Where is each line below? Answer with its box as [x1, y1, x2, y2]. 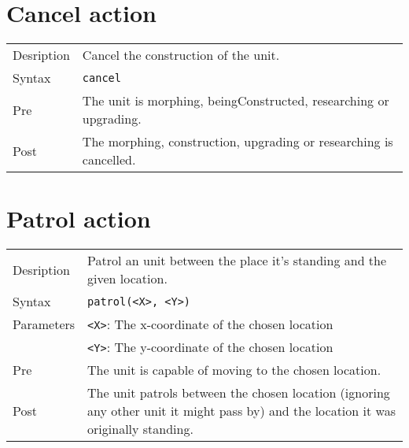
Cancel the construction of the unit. [82, 46, 280, 65]
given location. [87, 269, 168, 288]
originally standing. [87, 420, 193, 439]
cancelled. [82, 150, 136, 169]
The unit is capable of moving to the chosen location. [87, 361, 381, 380]
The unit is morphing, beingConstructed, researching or [82, 91, 389, 110]
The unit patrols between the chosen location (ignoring [87, 383, 390, 402]
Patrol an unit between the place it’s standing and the [87, 251, 387, 270]
